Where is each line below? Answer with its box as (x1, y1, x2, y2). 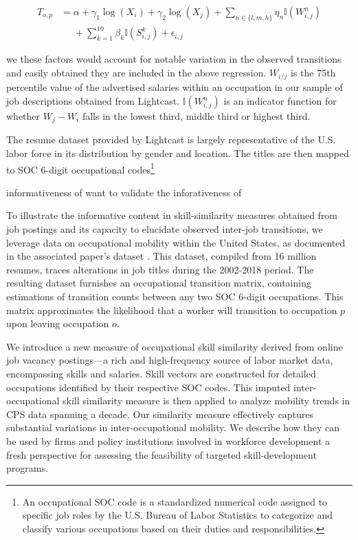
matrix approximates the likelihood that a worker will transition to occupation (6, 302, 337, 317)
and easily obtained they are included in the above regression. (6, 65, 267, 79)
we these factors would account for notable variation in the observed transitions (6, 52, 342, 66)
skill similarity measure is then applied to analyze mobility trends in (63, 393, 350, 408)
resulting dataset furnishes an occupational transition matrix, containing (6, 276, 311, 290)
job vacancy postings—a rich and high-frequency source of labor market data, (6, 353, 333, 367)
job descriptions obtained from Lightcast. (6, 94, 180, 107)
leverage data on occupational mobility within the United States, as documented (6, 235, 346, 249)
